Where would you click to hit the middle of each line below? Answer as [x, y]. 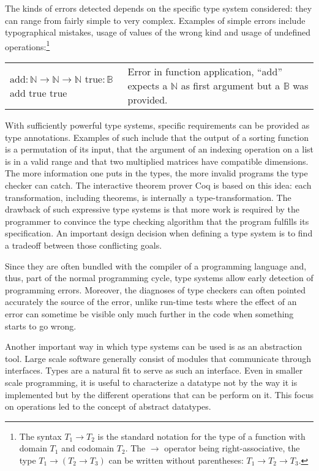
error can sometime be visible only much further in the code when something [149, 313]
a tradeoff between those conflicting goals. [84, 245]
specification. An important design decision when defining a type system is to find [159, 233]
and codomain [88, 448]
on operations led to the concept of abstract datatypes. [108, 406]
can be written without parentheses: [176, 460]
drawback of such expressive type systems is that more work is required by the [152, 209]
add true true [39, 92]
